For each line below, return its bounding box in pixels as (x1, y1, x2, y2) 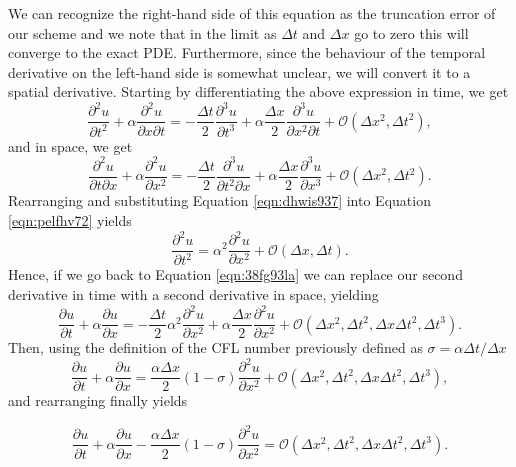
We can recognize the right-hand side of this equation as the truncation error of (8, 3, 496, 23)
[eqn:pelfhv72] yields (8, 209, 132, 230)
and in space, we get (8, 135, 133, 156)
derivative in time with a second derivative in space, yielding (8, 284, 379, 305)
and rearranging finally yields (8, 390, 188, 411)
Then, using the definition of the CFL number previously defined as (8, 337, 423, 358)
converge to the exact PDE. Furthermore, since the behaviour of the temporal (8, 42, 486, 63)
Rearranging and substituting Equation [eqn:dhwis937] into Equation (8, 190, 431, 211)
